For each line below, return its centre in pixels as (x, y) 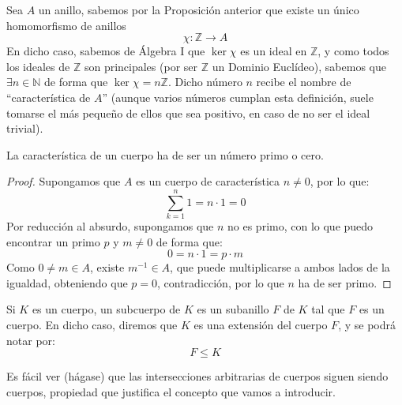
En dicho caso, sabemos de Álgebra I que (106, 51)
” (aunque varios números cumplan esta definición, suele (238, 97)
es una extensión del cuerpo (261, 325)
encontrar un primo (53, 241)
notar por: (31, 340)
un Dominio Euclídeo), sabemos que (299, 66)
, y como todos (353, 51)
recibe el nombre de (304, 82)
